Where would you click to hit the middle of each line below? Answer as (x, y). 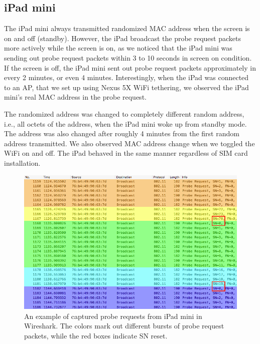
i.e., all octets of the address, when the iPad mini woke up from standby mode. (125, 123)
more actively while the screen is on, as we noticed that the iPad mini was (118, 48)
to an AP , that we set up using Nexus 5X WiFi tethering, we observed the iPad (126, 87)
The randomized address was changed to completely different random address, (124, 113)
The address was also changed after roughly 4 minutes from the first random (122, 133)
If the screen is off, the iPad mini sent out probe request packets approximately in (130, 67)
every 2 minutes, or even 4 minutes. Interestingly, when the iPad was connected (126, 77)
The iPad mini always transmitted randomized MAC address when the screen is (127, 28)
